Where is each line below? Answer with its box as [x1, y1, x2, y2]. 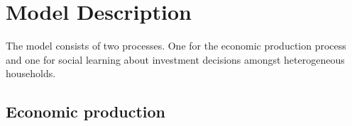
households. [6, 66, 56, 81]
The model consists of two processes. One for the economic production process [6, 38, 346, 53]
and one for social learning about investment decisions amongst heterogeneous [6, 52, 345, 67]
